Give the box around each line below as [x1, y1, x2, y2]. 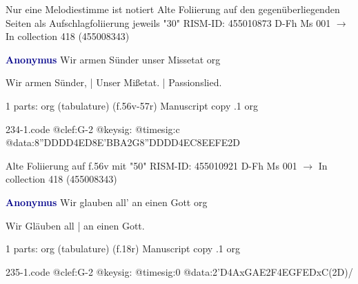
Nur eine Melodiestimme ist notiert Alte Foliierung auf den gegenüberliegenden [6, 2, 340, 16]
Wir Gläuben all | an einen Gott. [6, 218, 145, 232]
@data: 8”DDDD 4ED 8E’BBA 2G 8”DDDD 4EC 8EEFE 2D [6, 135, 240, 150]
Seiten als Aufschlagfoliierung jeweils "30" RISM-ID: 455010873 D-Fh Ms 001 [6, 15, 331, 30]
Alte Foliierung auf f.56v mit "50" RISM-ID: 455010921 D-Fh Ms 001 [6, 158, 297, 172]
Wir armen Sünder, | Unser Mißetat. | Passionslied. [6, 75, 222, 90]
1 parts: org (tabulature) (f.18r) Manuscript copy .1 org [6, 241, 240, 256]
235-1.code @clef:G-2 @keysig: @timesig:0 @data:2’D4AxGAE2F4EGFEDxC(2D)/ [6, 264, 353, 278]
